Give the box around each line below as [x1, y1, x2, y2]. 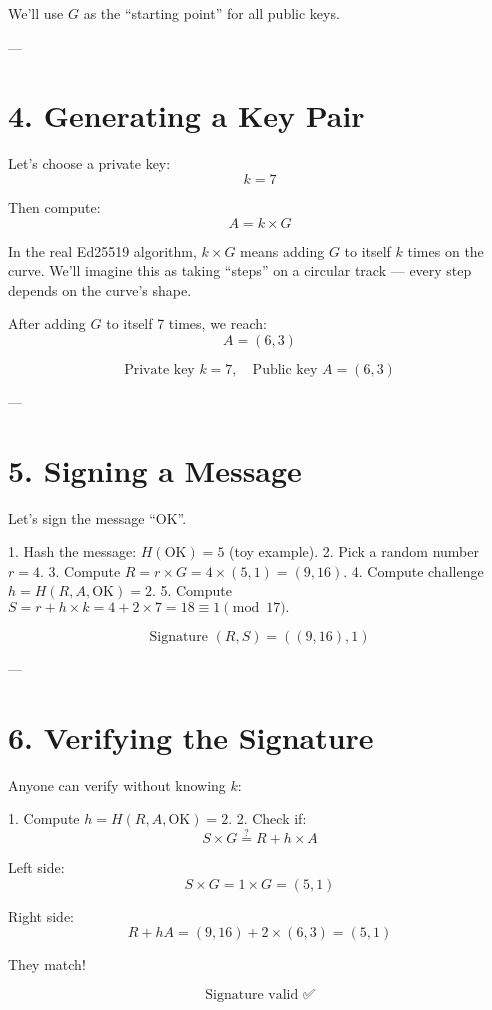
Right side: [8, 905, 74, 926]
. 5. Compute [151, 580, 233, 601]
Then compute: [8, 196, 101, 217]
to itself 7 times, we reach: [106, 313, 267, 334]
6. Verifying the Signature [8, 716, 374, 757]
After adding [8, 313, 86, 334]
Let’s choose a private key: [8, 153, 171, 174]
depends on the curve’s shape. [8, 279, 192, 300]
